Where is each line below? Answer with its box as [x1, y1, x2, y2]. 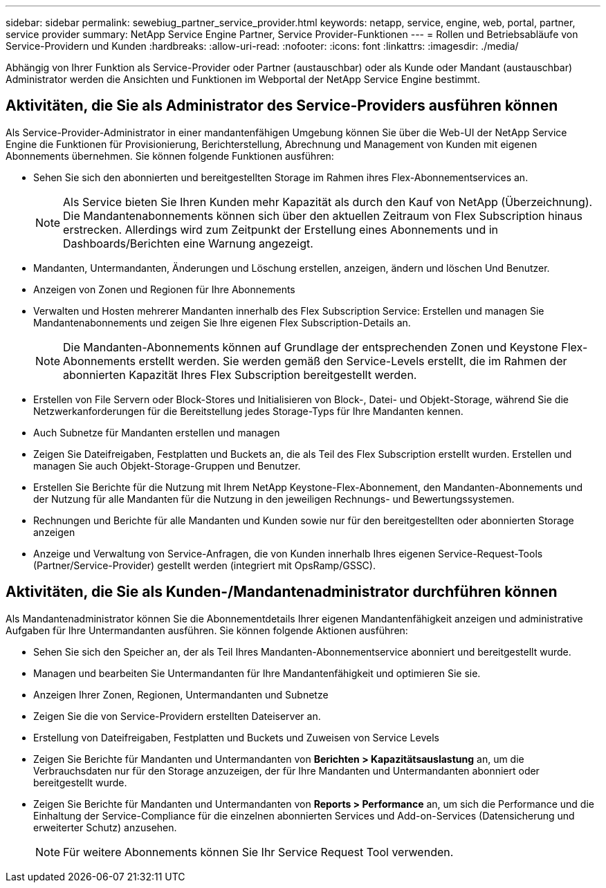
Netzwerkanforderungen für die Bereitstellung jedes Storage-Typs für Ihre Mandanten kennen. [33, 405, 463, 417]
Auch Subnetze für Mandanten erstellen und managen [33, 426, 280, 438]
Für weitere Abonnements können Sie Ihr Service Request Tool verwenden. [63, 844, 454, 859]
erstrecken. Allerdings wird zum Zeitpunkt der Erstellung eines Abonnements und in [63, 222, 499, 237]
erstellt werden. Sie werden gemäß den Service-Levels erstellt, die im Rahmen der [138, 353, 567, 368]
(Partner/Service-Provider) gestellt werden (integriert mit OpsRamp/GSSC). [33, 559, 376, 571]
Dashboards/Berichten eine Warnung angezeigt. [63, 236, 313, 250]
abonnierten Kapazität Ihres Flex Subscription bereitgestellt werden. [63, 367, 417, 382]
